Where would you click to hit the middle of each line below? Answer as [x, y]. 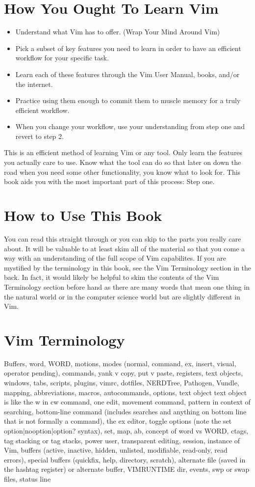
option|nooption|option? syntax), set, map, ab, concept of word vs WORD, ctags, [126, 431]
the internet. [34, 84]
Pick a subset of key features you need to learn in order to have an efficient [128, 48]
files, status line [27, 478]
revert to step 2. [39, 136]
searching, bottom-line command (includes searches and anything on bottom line [125, 411]
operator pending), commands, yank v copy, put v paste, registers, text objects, [124, 373]
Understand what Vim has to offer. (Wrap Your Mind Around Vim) [118, 32]
